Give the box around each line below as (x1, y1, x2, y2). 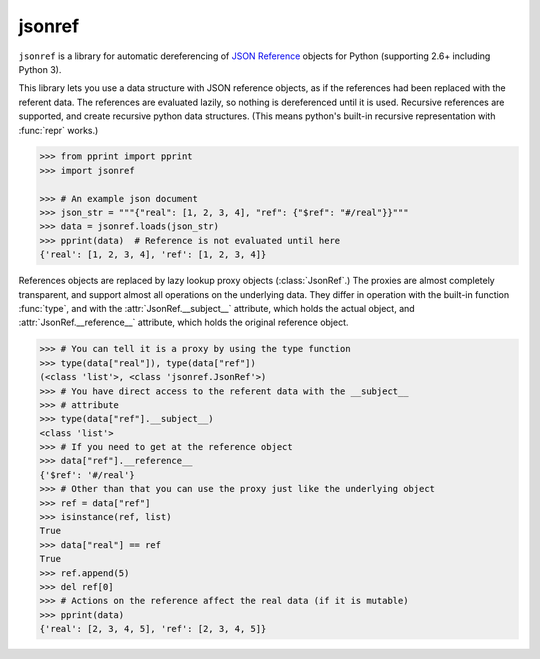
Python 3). (18, 63, 62, 75)
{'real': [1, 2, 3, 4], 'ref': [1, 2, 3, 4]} (39, 249, 267, 260)
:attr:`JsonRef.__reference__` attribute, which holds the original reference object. (18, 316, 349, 329)
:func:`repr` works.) (18, 124, 99, 136)
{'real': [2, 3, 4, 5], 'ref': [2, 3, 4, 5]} (39, 623, 267, 635)
